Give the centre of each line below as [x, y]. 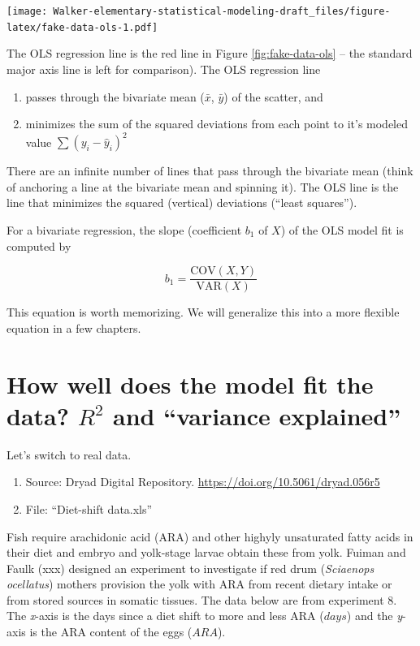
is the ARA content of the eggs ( [111, 632]
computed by [39, 245]
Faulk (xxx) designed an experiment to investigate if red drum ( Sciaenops [191, 568]
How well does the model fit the [190, 383]
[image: [27, 11]
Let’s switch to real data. [69, 454]
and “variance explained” [257, 415]
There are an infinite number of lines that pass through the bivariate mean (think [210, 171]
